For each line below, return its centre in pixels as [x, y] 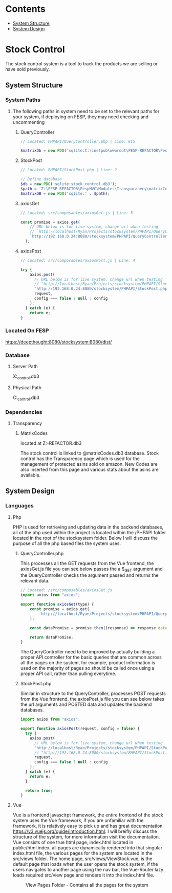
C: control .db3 [26, 398]
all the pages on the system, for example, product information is [88, 663]
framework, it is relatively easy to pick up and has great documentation [88, 826]
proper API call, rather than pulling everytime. [68, 673]
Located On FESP [27, 331]
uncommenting [29, 122]
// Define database [41, 179]
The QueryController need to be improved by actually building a [88, 652]
